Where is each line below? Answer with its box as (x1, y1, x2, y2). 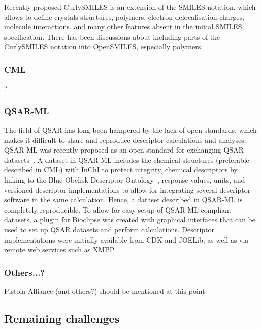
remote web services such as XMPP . (4, 244, 120, 255)
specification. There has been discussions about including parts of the (4, 31, 220, 42)
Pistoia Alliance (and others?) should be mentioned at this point (4, 285, 205, 296)
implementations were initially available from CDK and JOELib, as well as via (4, 234, 249, 245)
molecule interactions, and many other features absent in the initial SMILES (4, 21, 242, 32)
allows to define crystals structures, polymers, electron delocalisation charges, (4, 11, 244, 22)
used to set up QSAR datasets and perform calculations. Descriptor (4, 224, 215, 234)
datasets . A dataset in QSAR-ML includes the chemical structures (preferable (4, 154, 249, 165)
